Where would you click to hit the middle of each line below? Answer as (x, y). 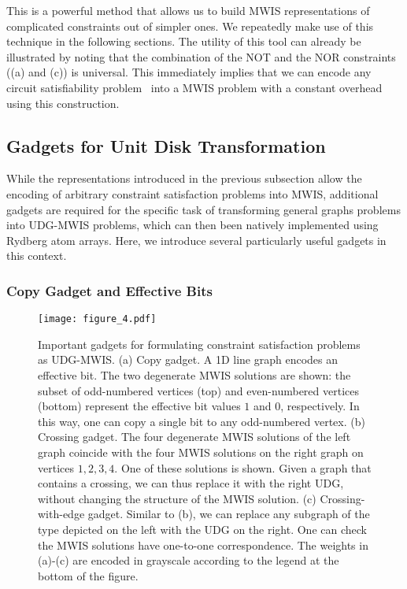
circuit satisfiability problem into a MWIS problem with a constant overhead (194, 87)
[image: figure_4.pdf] (97, 319)
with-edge (61, 514)
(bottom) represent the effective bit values (139, 406)
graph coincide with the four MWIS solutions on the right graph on (201, 452)
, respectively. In (320, 406)
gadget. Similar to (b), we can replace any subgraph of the (229, 514)
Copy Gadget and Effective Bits (109, 290)
